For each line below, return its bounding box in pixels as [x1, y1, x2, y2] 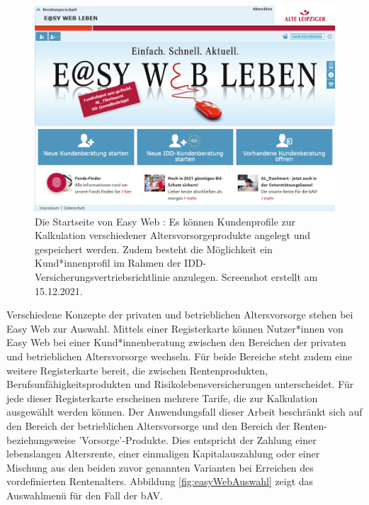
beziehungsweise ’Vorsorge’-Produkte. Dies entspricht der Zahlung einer [6, 432, 317, 447]
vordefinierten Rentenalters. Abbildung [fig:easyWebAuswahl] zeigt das [6, 474, 314, 489]
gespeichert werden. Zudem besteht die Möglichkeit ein [35, 241, 273, 256]
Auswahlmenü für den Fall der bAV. [6, 487, 163, 502]
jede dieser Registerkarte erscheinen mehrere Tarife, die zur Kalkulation [6, 390, 318, 405]
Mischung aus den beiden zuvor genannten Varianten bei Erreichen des [6, 460, 314, 475]
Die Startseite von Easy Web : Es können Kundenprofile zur [35, 213, 296, 228]
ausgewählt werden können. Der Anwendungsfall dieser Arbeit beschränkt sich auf [6, 404, 363, 419]
